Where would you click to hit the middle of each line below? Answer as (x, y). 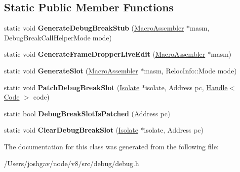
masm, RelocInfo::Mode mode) (190, 70)
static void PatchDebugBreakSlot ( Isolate (72, 87)
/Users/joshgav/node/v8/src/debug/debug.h (72, 163)
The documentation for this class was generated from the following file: (111, 146)
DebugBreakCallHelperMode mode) (58, 37)
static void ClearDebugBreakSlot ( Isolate (71, 130)
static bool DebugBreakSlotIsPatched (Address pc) (87, 113)
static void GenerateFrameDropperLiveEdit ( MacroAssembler (105, 54)
